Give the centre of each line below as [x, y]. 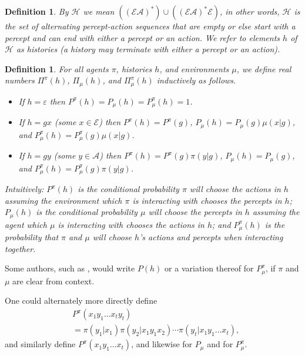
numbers [20, 80]
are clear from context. [53, 281]
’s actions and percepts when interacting [211, 237]
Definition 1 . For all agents [57, 68]
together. [20, 248]
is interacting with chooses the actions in [131, 224]
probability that [32, 237]
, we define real [264, 68]
